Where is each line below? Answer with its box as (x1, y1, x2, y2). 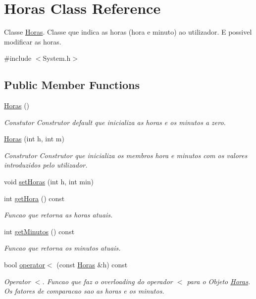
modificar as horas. (4, 36, 61, 46)
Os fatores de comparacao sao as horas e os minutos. (4, 286, 164, 296)
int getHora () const (4, 193, 65, 203)
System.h (43, 53, 71, 63)
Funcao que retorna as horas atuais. (4, 210, 113, 220)
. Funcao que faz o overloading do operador (42, 276, 173, 286)
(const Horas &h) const (56, 259, 128, 270)
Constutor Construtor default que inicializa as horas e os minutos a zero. (4, 117, 226, 127)
